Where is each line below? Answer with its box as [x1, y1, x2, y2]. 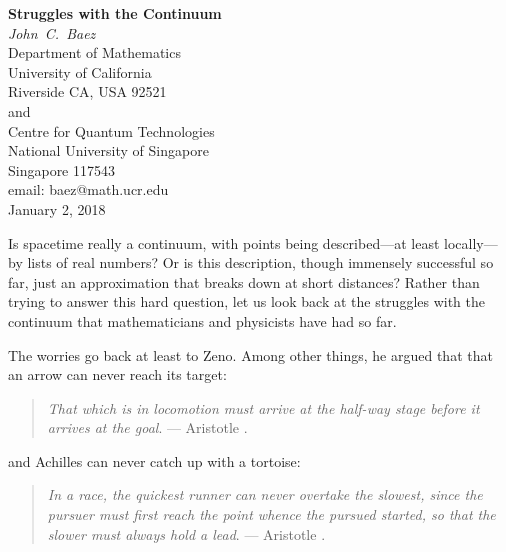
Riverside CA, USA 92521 [8, 81, 167, 102]
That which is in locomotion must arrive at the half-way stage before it [47, 397, 480, 418]
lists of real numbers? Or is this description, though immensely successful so [27, 252, 494, 273]
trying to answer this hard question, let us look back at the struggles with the [8, 291, 486, 312]
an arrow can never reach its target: [8, 364, 227, 385]
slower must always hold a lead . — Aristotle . [47, 523, 326, 544]
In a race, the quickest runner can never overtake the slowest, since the [47, 484, 483, 505]
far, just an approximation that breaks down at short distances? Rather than [8, 271, 480, 292]
